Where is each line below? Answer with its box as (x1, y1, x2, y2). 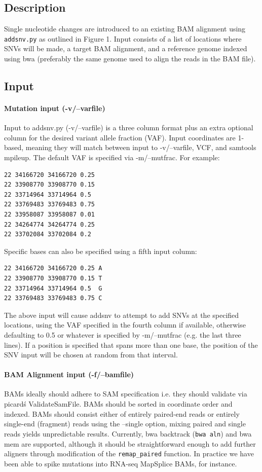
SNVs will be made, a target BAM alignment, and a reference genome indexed (4, 43, 247, 54)
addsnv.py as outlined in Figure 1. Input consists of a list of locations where (4, 33, 242, 44)
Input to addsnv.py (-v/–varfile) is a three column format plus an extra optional (4, 122, 253, 133)
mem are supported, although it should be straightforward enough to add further (4, 438, 256, 449)
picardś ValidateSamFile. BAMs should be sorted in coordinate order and (4, 398, 233, 409)
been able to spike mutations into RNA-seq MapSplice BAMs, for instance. (4, 458, 237, 468)
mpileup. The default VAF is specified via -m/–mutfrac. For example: (4, 152, 220, 162)
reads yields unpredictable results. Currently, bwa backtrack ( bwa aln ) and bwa (4, 428, 252, 439)
